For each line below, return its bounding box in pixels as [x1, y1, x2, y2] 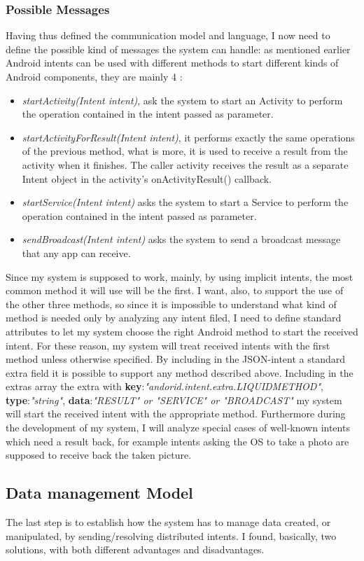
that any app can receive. [22, 245, 131, 260]
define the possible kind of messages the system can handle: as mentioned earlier [6, 41, 351, 56]
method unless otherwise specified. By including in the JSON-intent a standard [6, 352, 346, 366]
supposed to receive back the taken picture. [6, 448, 192, 462]
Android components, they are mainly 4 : [6, 69, 183, 83]
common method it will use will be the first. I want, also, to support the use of [6, 283, 344, 298]
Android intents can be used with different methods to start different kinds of [6, 55, 339, 70]
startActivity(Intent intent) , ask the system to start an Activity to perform [22, 92, 343, 107]
